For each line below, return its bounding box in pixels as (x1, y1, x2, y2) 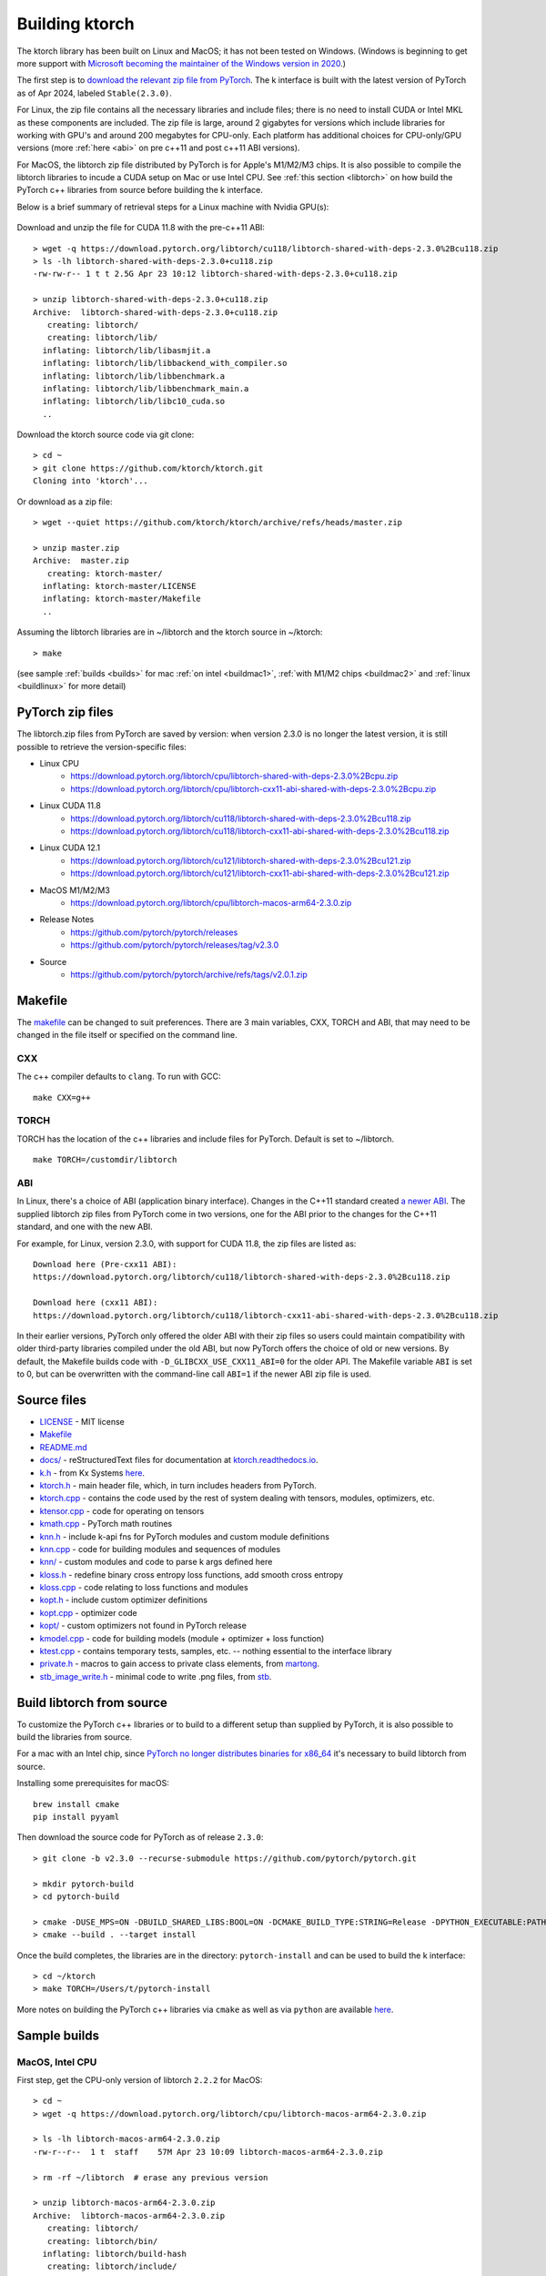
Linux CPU (39, 758, 80, 769)
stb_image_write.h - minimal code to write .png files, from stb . (39, 1671, 272, 1682)
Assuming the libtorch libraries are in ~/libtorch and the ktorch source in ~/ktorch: (16, 626, 323, 637)
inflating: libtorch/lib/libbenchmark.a (42, 371, 226, 381)
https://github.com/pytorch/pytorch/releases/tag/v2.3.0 (70, 940, 279, 950)
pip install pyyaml (33, 1812, 120, 1823)
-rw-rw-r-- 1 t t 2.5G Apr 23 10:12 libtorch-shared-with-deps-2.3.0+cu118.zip (33, 269, 398, 279)
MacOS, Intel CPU (16, 2056, 97, 2068)
